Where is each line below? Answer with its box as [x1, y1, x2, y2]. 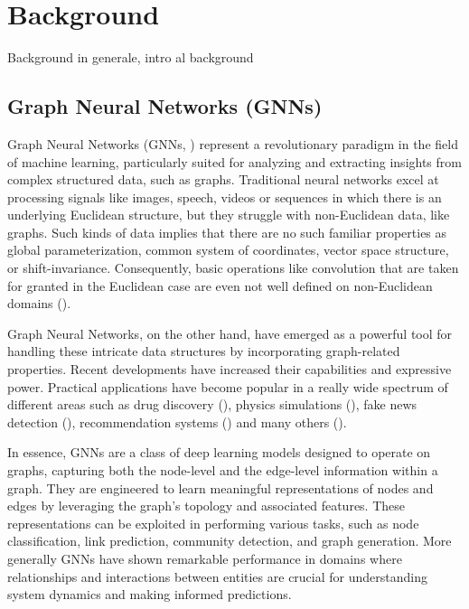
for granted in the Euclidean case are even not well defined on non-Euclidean [7, 276, 433, 295]
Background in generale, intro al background [7, 48, 254, 67]
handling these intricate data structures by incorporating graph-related [7, 342, 400, 361]
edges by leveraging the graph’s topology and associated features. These [7, 496, 406, 515]
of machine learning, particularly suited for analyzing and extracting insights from [7, 152, 462, 171]
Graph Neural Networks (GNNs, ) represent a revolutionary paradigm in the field [7, 134, 458, 153]
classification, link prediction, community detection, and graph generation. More [7, 531, 452, 550]
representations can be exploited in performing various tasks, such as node [7, 513, 419, 532]
